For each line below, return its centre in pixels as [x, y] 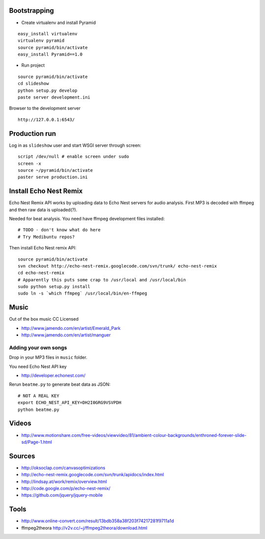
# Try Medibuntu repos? [46, 237]
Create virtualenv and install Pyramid [58, 23]
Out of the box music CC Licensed [44, 319]
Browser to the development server [45, 108]
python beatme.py [39, 409]
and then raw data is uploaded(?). [43, 210]
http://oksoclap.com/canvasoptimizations [63, 468]
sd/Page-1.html [37, 442]
